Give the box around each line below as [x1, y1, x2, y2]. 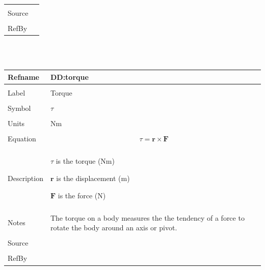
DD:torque [50, 71, 89, 82]
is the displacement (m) [56, 172, 130, 183]
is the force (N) [58, 190, 106, 200]
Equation [8, 133, 36, 144]
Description [8, 172, 43, 183]
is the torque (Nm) [56, 156, 115, 166]
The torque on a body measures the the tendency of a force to [50, 212, 245, 223]
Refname [8, 71, 39, 82]
